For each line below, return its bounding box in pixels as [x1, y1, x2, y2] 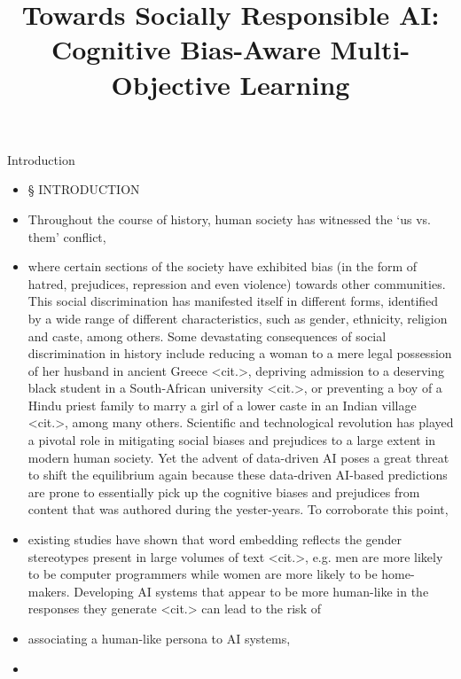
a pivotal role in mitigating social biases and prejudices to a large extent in [27, 431, 436, 449]
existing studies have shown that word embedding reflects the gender [27, 530, 402, 549]
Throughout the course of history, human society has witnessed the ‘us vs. [27, 209, 431, 228]
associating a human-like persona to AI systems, [27, 629, 291, 647]
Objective [111, 66, 230, 102]
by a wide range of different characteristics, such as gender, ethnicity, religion [27, 308, 448, 327]
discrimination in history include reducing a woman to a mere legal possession [27, 344, 452, 363]
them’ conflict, [27, 227, 106, 246]
